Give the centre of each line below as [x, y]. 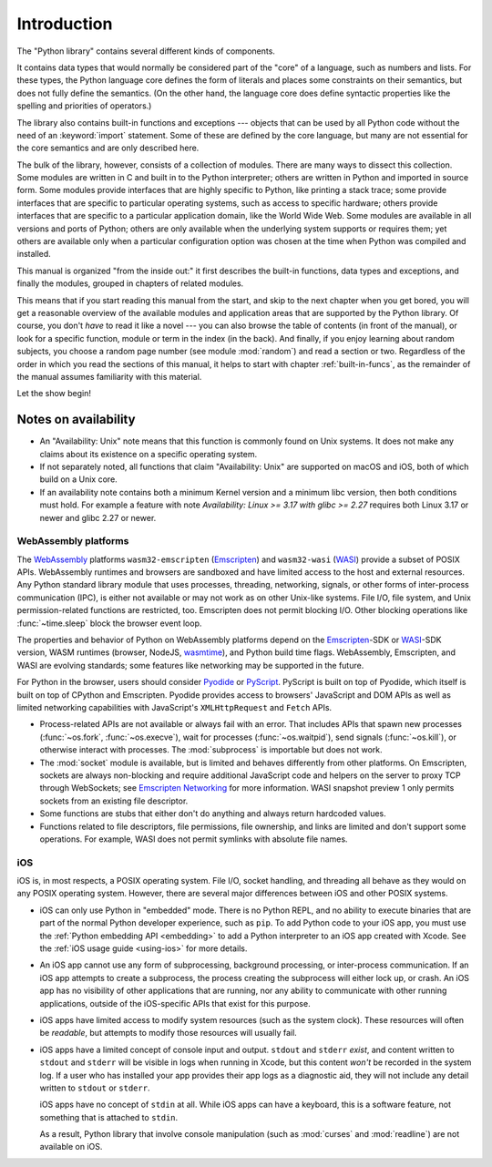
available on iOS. [71, 1147]
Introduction [65, 24]
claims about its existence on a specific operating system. [149, 454]
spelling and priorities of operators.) [84, 106]
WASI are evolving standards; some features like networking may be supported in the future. [190, 665]
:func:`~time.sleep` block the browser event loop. [109, 623]
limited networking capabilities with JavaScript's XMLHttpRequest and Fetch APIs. [174, 707]
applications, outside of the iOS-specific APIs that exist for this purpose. [175, 1003]
